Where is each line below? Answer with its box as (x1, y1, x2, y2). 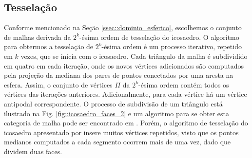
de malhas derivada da (4, 32, 71, 42)
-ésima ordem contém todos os (138, 79, 229, 89)
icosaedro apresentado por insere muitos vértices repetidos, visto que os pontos (4, 127, 239, 137)
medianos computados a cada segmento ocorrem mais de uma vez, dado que (4, 137, 231, 147)
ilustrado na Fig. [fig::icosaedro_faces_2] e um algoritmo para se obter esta (4, 108, 229, 118)
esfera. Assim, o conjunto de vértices (4, 79, 113, 89)
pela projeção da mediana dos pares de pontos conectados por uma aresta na (4, 70, 233, 80)
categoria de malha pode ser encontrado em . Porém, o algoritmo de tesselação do (4, 118, 248, 128)
